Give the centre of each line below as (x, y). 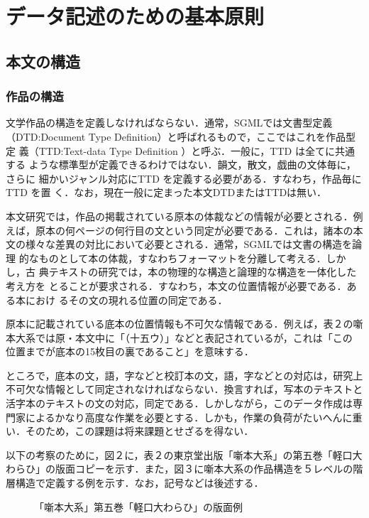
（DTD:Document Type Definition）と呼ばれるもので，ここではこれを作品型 (181, 136)
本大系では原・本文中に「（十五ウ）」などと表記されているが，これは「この (179, 337)
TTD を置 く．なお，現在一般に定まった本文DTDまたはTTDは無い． (166, 192)
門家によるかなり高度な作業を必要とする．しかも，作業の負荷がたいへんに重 (184, 417)
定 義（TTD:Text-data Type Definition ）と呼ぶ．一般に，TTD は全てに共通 (180, 150)
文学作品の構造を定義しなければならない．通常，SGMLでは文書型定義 (169, 123)
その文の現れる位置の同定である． (148, 300)
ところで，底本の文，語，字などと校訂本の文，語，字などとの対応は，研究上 (184, 375)
